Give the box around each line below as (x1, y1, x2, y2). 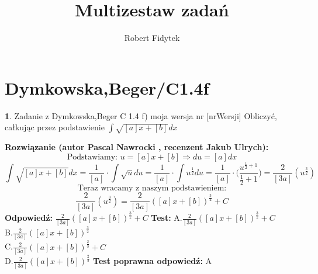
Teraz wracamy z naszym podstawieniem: (77, 184, 227, 193)
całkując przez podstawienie (5, 121, 105, 133)
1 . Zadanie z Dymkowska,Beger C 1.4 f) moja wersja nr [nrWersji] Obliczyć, (5, 109, 277, 122)
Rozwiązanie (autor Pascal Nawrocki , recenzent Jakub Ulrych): (5, 141, 269, 153)
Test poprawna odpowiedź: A (93, 255, 212, 267)
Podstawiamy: (67, 152, 117, 161)
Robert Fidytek (124, 32, 180, 44)
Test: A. (151, 211, 182, 224)
